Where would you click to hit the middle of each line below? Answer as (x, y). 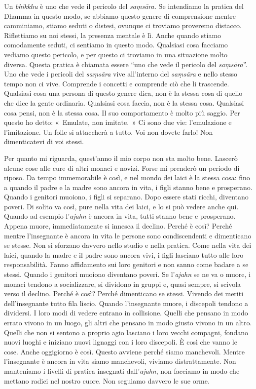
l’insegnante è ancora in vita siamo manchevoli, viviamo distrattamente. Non (120, 361)
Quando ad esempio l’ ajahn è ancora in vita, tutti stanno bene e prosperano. (120, 216)
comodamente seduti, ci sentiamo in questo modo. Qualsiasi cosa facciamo (116, 45)
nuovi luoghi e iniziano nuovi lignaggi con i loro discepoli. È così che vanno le (121, 342)
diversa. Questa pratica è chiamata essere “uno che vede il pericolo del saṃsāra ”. (126, 64)
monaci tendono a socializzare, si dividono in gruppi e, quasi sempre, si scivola (123, 284)
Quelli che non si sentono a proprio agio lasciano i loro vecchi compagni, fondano (126, 332)
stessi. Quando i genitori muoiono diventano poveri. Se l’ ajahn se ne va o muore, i (127, 274)
